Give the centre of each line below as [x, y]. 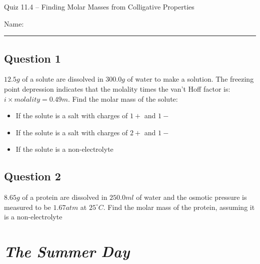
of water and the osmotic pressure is [191, 197]
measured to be [27, 207]
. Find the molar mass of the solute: [123, 98]
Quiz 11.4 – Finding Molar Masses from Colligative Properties [99, 7]
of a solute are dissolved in [63, 79]
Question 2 [32, 176]
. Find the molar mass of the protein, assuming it [179, 207]
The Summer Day [67, 251]
